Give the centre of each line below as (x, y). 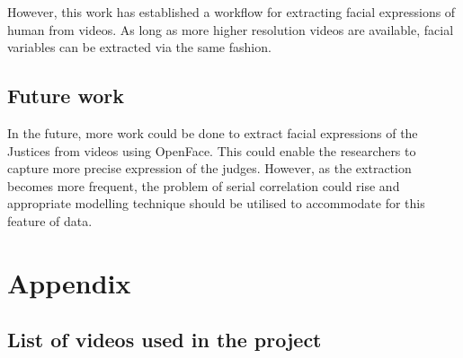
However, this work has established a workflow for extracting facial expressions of (231, 12)
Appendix (69, 282)
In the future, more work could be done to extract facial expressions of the (213, 132)
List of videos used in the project (165, 340)
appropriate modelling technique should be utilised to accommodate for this (216, 203)
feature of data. (50, 220)
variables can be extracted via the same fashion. (139, 47)
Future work (66, 96)
